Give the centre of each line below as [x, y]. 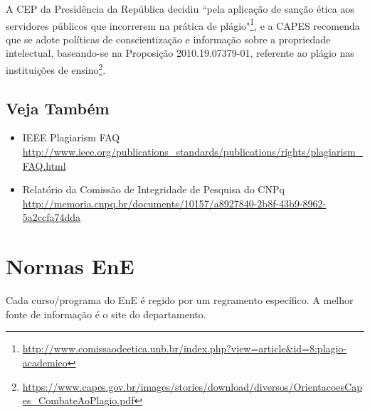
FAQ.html [44, 165]
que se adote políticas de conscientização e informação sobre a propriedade [168, 39]
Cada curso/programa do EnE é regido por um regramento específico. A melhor [180, 300]
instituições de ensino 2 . [56, 69]
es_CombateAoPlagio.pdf [78, 400]
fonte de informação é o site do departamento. [106, 314]
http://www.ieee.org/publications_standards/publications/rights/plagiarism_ [193, 152]
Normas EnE [70, 266]
